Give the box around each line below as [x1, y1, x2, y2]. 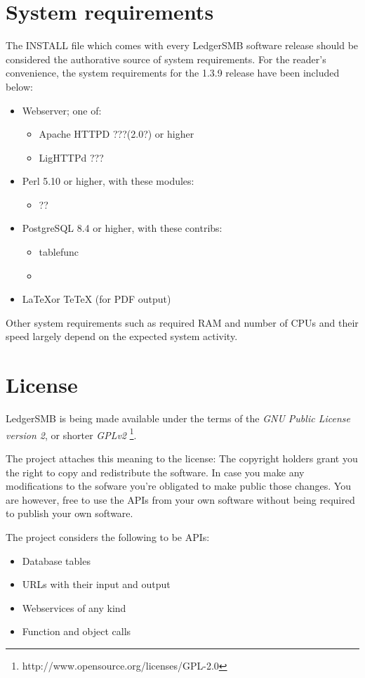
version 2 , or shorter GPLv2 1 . [6, 425, 137, 442]
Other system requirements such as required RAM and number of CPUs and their [6, 315, 359, 330]
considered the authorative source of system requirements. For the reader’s [6, 51, 326, 66]
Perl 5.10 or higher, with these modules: [22, 174, 194, 188]
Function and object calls [22, 624, 131, 639]
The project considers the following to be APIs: [6, 529, 210, 544]
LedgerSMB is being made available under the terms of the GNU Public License [6, 411, 350, 426]
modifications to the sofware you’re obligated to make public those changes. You [6, 478, 351, 493]
